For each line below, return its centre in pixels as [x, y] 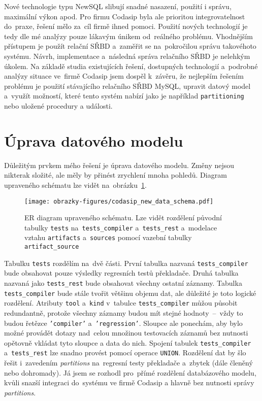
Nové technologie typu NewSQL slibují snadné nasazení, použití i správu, [118, 6]
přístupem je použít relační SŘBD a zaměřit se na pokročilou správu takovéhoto [130, 46]
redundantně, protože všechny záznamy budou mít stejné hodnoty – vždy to [124, 312]
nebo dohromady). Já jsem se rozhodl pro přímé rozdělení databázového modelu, [130, 372]
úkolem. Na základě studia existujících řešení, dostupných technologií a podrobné [131, 66]
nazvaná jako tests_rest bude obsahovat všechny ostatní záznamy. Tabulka [123, 282]
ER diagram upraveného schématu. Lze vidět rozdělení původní [123, 218]
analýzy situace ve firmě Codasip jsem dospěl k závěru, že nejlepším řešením [124, 76]
